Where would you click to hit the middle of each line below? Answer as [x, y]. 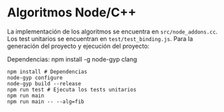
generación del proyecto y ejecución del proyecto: [78, 46]
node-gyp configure [35, 78]
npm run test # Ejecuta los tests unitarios [72, 89]
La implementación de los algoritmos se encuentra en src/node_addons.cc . [112, 31]
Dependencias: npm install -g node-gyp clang [72, 59]
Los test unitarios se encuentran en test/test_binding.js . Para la [100, 38]
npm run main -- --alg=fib [46, 101]
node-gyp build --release [44, 83]
